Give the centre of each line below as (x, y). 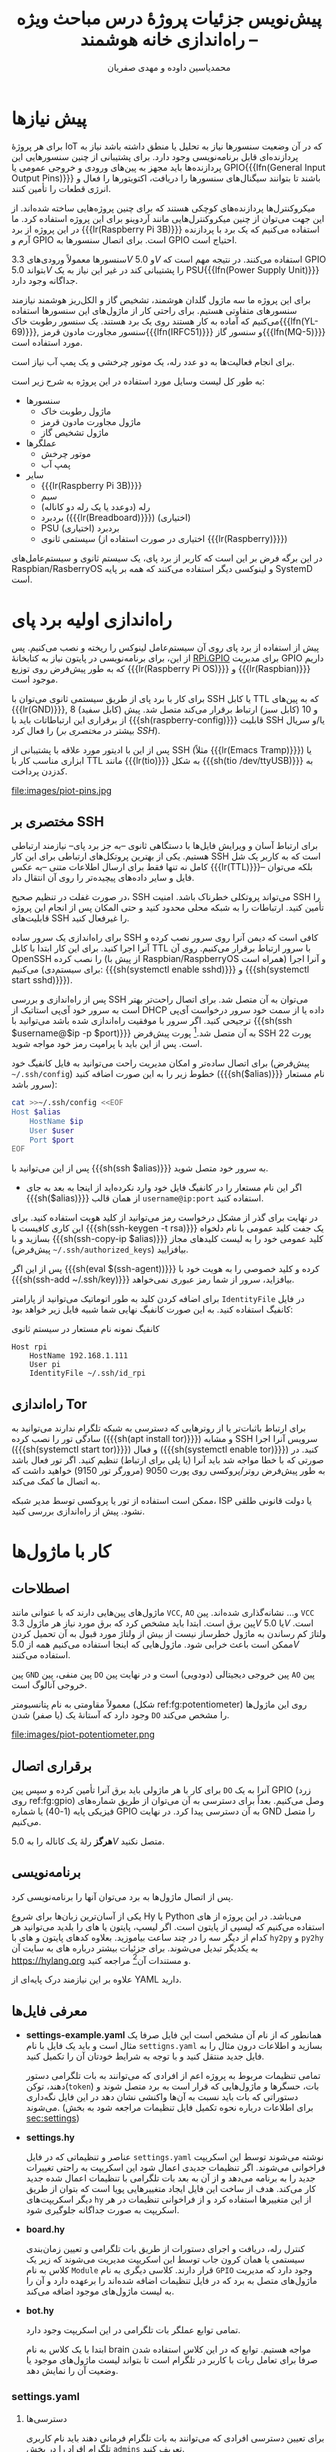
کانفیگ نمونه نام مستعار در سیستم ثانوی (85, 1329)
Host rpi (29, 1347)
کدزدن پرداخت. (39, 771)
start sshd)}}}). (42, 980)
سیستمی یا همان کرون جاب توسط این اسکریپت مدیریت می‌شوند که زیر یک (165, 2259)
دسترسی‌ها (46, 2418)
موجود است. (35, 679)
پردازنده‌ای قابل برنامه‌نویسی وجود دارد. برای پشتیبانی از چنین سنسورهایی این (155, 156)
